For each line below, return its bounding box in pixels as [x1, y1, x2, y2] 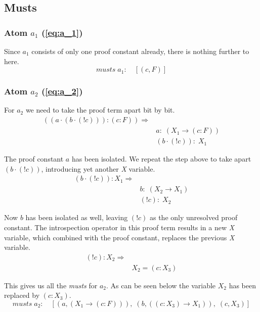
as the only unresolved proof [149, 212, 238, 223]
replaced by [4, 290, 40, 300]
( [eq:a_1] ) [41, 26, 83, 38]
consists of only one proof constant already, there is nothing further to [31, 46, 249, 56]
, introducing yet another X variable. [41, 163, 155, 174]
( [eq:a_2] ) [41, 85, 83, 97]
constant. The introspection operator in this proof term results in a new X [4, 222, 235, 232]
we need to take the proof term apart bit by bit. [25, 105, 175, 115]
